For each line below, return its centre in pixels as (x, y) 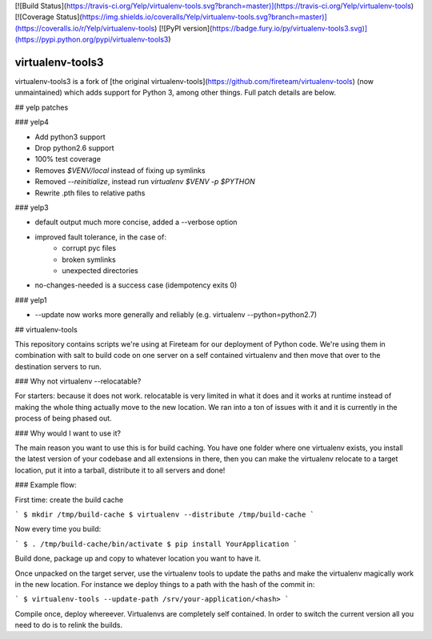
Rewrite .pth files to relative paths (90, 193)
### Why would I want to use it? (68, 433)
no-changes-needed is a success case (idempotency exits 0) (136, 285)
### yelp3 (32, 207)
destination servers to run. (58, 366)
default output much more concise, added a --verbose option (136, 222)
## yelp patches (42, 107)
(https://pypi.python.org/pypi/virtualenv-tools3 (92, 39)
